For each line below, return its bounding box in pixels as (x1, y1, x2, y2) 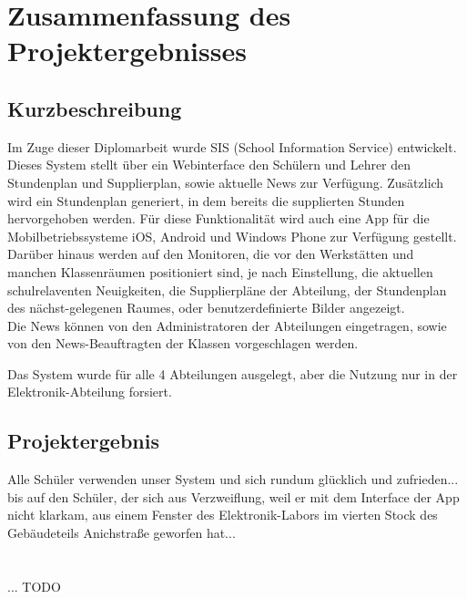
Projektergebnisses (7, 32, 247, 69)
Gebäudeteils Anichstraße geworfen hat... (7, 523, 236, 542)
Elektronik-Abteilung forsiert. (7, 382, 172, 401)
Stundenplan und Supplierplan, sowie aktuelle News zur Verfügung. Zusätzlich (7, 172, 444, 191)
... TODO (7, 576, 61, 595)
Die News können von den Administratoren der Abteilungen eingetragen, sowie (7, 315, 447, 335)
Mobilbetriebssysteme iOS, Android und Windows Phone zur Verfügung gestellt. (7, 226, 457, 245)
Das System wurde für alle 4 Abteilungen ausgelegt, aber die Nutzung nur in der (7, 364, 458, 383)
